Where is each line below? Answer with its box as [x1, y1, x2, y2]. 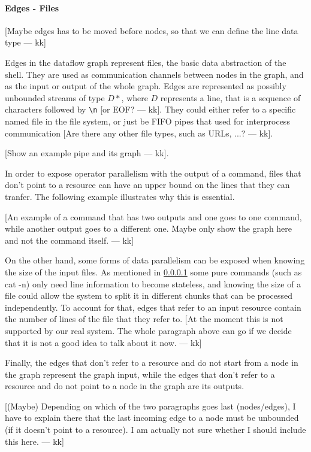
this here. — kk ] [5, 435, 64, 447]
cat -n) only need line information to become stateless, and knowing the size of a [5, 277, 301, 290]
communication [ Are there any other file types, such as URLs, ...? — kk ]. [5, 126, 273, 139]
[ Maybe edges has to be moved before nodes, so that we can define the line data [5, 24, 298, 37]
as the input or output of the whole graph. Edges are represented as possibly [5, 80, 286, 92]
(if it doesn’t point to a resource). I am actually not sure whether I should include [5, 423, 306, 436]
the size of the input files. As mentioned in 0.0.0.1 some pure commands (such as [5, 265, 302, 278]
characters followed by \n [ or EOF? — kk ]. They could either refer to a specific [5, 103, 296, 116]
